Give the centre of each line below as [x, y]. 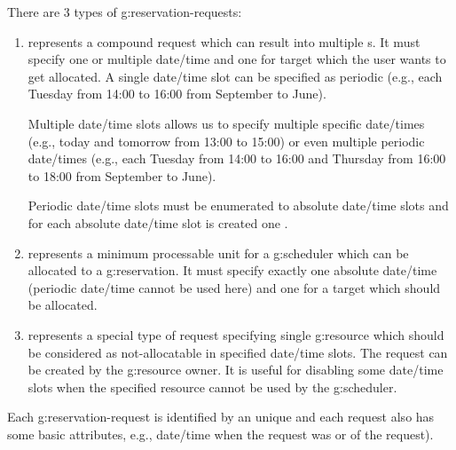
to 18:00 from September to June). [122, 175]
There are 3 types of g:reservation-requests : [125, 12]
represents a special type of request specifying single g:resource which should [236, 334]
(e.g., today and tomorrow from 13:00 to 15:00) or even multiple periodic [226, 141]
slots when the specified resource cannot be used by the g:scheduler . [212, 387]
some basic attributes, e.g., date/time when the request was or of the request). [220, 434]
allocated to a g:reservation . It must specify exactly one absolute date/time [232, 270]
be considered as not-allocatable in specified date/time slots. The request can [238, 352]
